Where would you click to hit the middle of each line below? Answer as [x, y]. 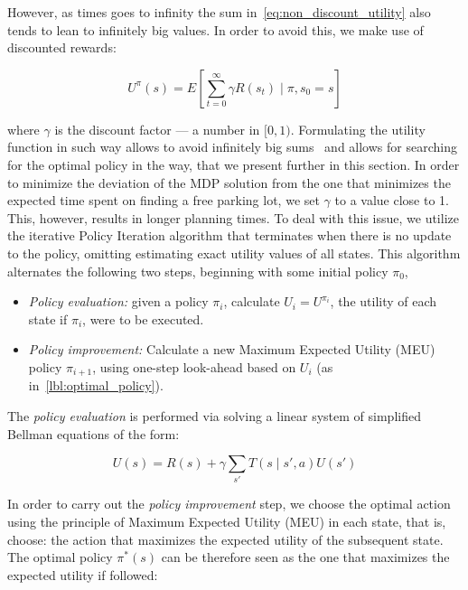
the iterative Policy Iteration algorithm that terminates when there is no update [229, 235]
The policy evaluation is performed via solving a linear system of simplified [214, 415]
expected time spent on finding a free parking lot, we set [164, 200]
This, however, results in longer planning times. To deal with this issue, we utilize [233, 217]
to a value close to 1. [392, 200]
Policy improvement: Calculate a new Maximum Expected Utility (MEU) [232, 349]
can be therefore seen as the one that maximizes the [305, 557]
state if [48, 318]
